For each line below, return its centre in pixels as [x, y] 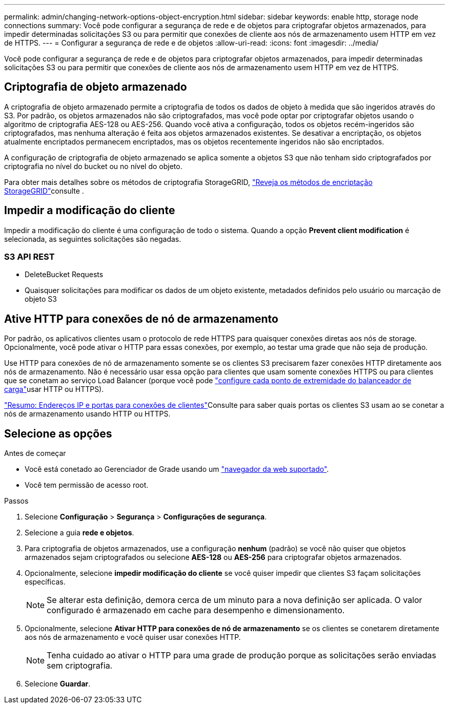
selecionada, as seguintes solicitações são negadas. [93, 239]
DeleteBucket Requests [64, 275]
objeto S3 [41, 299]
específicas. [45, 582]
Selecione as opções [58, 433]
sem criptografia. [80, 666]
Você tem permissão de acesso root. [87, 485]
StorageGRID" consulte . [44, 191]
